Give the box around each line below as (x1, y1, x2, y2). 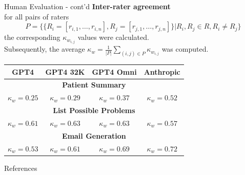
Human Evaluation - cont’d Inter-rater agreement (4, 1, 171, 11)
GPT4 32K (45, 66, 85, 77)
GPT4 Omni (92, 66, 137, 77)
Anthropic (144, 66, 180, 77)
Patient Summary (62, 79, 126, 90)
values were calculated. (77, 32, 149, 42)
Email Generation (62, 130, 126, 141)
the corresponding (4, 32, 60, 42)
